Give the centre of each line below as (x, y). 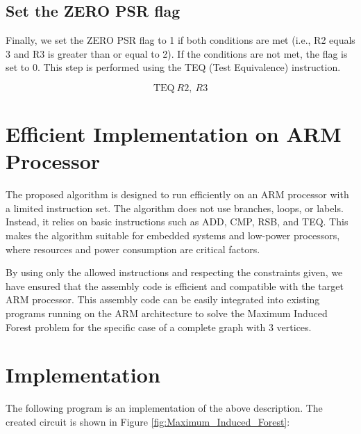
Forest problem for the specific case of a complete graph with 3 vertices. (159, 327)
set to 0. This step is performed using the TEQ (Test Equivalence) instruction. (173, 67)
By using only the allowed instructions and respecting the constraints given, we (174, 272)
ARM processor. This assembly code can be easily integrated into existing (163, 299)
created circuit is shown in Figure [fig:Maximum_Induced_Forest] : (148, 421)
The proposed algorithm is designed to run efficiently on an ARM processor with (177, 194)
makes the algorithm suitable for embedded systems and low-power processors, (173, 235)
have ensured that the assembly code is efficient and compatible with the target (175, 286)
